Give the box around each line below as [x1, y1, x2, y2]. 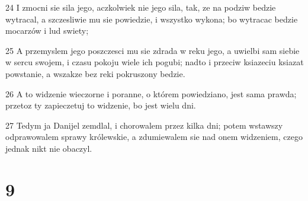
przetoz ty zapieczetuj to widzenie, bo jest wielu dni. [5, 99, 196, 111]
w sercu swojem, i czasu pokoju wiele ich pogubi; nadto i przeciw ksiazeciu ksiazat [5, 56, 304, 68]
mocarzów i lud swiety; [5, 24, 89, 37]
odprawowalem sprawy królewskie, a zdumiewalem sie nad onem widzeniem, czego [5, 130, 303, 143]
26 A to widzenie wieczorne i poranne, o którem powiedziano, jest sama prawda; [5, 87, 297, 100]
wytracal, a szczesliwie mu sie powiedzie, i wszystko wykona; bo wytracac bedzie [5, 12, 298, 25]
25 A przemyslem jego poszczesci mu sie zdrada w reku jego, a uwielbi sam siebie [5, 44, 300, 56]
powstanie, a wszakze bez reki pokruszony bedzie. [5, 67, 185, 79]
